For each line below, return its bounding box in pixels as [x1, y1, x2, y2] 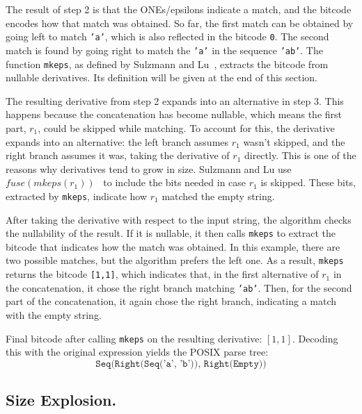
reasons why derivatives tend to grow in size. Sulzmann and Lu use [6, 161, 292, 176]
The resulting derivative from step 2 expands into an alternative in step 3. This [6, 93, 344, 108]
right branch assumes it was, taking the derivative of [6, 148, 230, 163]
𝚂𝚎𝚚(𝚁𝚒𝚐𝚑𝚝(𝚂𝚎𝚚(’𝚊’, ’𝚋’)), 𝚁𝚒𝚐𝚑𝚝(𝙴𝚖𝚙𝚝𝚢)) [95, 358, 267, 369]
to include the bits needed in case [103, 175, 246, 190]
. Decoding [292, 331, 338, 345]
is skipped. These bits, [260, 175, 356, 190]
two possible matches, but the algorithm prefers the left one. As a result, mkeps [6, 253, 344, 267]
